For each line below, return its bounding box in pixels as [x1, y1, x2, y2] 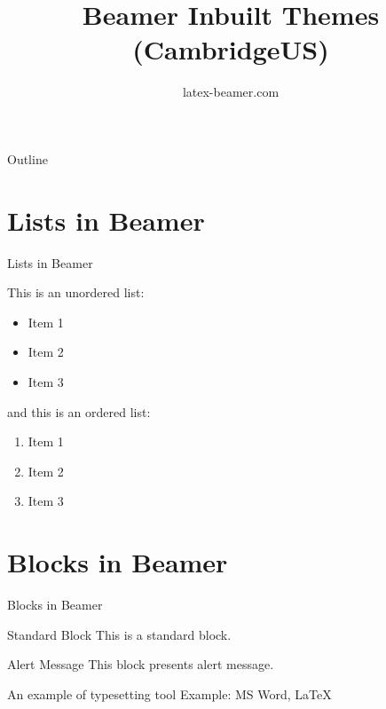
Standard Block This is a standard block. [7, 625, 232, 643]
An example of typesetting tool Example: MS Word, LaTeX [7, 684, 332, 703]
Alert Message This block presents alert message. [7, 655, 274, 674]
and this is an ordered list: [7, 402, 151, 421]
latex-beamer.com [182, 83, 280, 101]
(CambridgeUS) [132, 31, 329, 67]
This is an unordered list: [7, 283, 145, 302]
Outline [7, 149, 48, 168]
